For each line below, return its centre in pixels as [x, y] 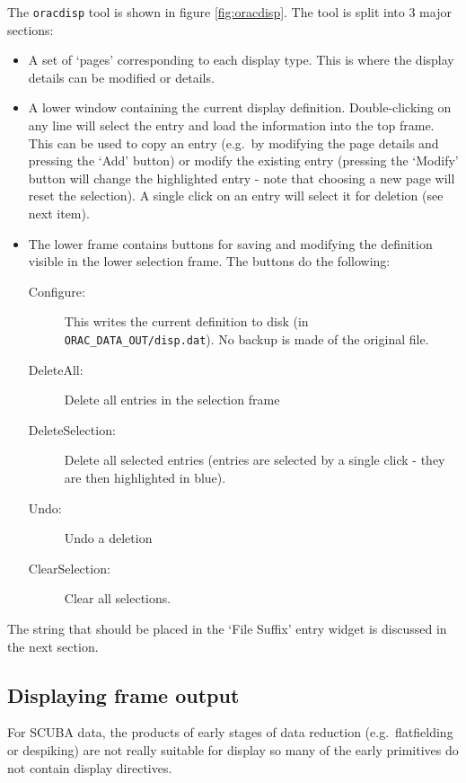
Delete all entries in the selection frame [172, 400]
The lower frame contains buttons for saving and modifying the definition [230, 243]
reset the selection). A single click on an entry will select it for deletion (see [236, 196]
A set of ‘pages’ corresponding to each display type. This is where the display [241, 60]
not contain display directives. [90, 767]
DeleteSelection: [72, 429]
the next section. [53, 646]
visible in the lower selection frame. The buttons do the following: [209, 261]
